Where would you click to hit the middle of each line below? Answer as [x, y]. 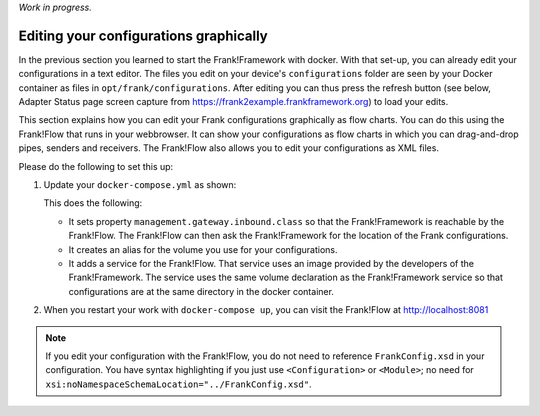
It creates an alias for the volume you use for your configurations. [203, 249]
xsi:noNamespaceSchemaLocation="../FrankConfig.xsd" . [178, 384]
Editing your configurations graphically [143, 35]
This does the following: [93, 203]
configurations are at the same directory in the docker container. [201, 291]
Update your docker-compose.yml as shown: [140, 185]
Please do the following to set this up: [96, 166]
